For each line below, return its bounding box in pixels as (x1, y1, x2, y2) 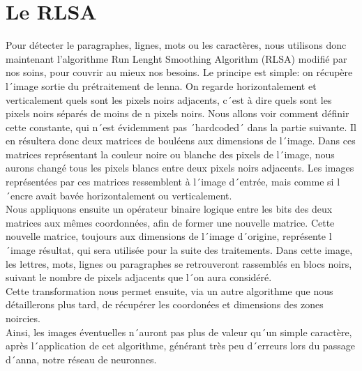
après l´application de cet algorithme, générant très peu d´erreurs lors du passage (6, 338, 355, 353)
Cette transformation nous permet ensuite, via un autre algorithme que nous (6, 283, 333, 298)
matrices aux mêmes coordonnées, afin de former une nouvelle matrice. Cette (6, 215, 335, 229)
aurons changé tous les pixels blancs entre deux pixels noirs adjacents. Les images (6, 160, 354, 175)
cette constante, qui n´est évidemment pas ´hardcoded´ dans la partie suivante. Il (6, 119, 356, 134)
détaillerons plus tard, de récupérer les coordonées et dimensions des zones (6, 297, 324, 312)
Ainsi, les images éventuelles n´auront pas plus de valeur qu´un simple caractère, (6, 324, 352, 339)
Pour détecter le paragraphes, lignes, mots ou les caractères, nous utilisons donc (6, 38, 347, 52)
